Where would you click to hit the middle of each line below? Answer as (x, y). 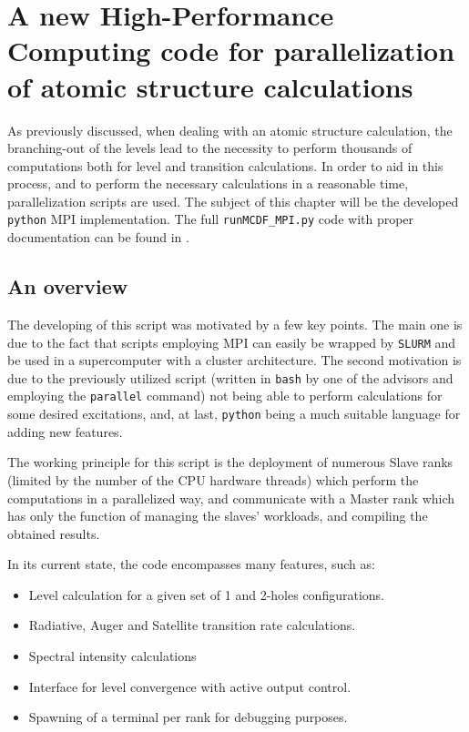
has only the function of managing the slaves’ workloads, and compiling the (218, 516)
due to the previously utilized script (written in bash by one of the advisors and (230, 377)
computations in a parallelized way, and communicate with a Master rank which (231, 498)
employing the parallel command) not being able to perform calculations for (225, 396)
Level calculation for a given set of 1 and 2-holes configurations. (206, 594)
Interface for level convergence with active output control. (190, 686)
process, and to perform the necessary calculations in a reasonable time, (208, 183)
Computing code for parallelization (231, 51)
